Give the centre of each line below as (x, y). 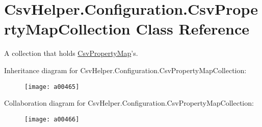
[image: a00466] (52, 119)
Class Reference (192, 29)
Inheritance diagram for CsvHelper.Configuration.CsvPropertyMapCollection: (125, 70)
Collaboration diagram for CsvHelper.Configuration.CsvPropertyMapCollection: (129, 103)
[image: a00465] (52, 87)
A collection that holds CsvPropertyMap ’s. (71, 53)
